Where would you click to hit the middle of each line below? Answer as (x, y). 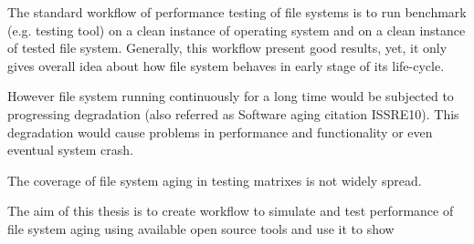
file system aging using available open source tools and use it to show (201, 228)
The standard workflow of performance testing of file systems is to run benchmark (237, 12)
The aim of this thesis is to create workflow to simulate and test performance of (231, 211)
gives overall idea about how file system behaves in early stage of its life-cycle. (226, 65)
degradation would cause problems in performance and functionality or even (220, 132)
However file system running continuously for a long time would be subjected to (231, 96)
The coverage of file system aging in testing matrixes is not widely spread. (215, 180)
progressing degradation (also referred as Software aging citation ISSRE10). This (233, 113)
